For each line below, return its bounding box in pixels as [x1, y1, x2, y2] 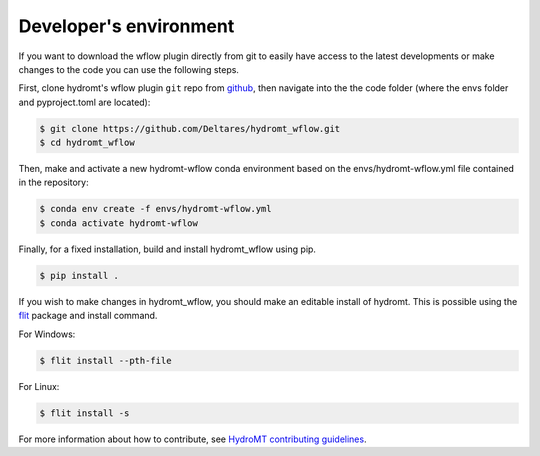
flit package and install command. [18, 310, 158, 322]
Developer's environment [18, 15, 235, 37]
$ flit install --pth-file [39, 355, 172, 366]
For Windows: [18, 328, 76, 340]
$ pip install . [39, 270, 120, 281]
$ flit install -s [39, 407, 130, 419]
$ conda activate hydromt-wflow [39, 217, 199, 229]
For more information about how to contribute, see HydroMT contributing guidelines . [18, 433, 367, 445]
